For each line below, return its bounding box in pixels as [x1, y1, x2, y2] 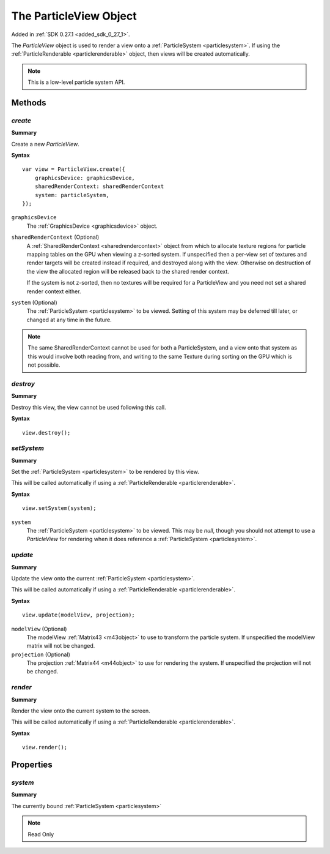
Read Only [28, 830, 54, 838]
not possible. [28, 361, 61, 369]
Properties [11, 760, 53, 770]
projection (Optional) [11, 651, 70, 658]
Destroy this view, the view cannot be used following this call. [11, 403, 166, 411]
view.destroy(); [22, 429, 71, 436]
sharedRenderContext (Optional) [11, 233, 100, 241]
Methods [11, 97, 46, 108]
